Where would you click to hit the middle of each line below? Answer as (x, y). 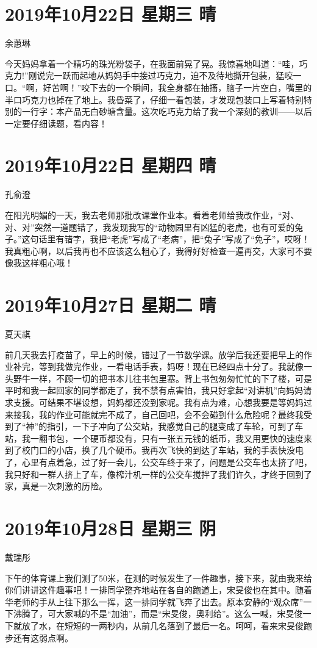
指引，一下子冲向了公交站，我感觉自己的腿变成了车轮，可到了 (171, 426)
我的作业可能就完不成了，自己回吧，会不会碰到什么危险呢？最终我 (171, 414)
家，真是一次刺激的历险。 (56, 486)
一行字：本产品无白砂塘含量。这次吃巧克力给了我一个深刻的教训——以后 (167, 111)
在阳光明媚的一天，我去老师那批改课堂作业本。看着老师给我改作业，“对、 (152, 215)
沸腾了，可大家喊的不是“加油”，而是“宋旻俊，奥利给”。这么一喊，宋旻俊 (158, 614)
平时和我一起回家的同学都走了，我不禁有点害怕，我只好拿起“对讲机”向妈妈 (154, 390)
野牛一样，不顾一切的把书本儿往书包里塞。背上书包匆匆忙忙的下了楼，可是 (162, 378)
